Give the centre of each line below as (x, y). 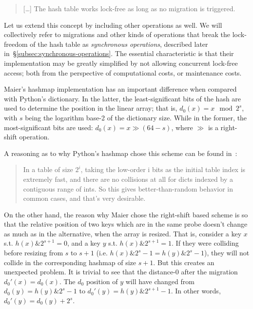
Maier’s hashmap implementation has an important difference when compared (120, 89)
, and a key (84, 243)
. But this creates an (184, 262)
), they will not (227, 253)
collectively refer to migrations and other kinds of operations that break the (117, 34)
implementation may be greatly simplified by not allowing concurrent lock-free (121, 63)
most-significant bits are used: (49, 127)
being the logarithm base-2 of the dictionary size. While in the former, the (136, 117)
